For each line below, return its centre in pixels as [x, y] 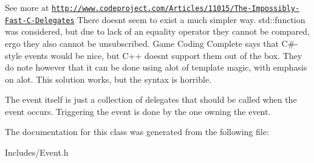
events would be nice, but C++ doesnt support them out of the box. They [163, 55]
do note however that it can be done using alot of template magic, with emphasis [156, 67]
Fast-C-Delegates [40, 20]
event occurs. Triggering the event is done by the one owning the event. [138, 111]
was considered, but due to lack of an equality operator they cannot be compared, [157, 31]
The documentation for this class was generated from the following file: [137, 132]
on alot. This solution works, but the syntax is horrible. [108, 79]
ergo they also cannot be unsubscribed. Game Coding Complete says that [142, 43]
